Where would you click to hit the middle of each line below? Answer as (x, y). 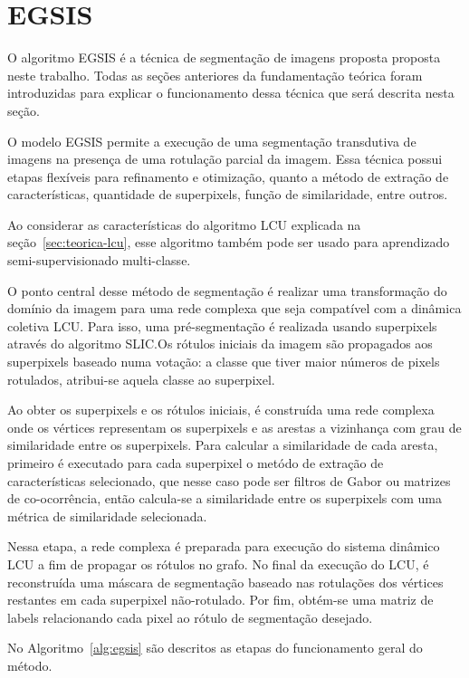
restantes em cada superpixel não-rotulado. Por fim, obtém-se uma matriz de (220, 600)
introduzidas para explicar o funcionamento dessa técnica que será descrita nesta (231, 93)
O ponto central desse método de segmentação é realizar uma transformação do (227, 290)
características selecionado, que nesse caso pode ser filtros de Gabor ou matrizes (229, 480)
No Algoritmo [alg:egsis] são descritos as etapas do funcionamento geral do (215, 648)
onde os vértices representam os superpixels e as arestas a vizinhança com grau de (234, 427)
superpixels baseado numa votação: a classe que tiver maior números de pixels (224, 362)
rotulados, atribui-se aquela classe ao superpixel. (141, 379)
